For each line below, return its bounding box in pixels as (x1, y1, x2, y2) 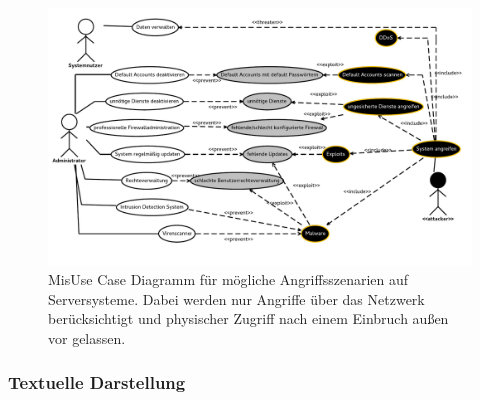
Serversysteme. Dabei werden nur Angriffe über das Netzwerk (48, 288, 425, 309)
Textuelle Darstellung (8, 370, 186, 395)
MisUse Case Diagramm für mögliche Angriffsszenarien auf (48, 269, 409, 290)
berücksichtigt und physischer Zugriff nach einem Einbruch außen (48, 308, 449, 329)
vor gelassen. (48, 327, 126, 348)
